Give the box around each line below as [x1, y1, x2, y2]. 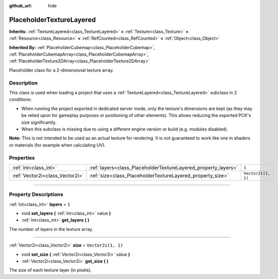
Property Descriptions [9, 191, 63, 198]
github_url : [9, 3, 32, 8]
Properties [9, 154, 35, 161]
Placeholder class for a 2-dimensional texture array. [9, 67, 114, 73]
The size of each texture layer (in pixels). [9, 267, 92, 273]
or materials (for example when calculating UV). [9, 142, 106, 148]
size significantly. [21, 119, 56, 125]
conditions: [9, 96, 32, 103]
